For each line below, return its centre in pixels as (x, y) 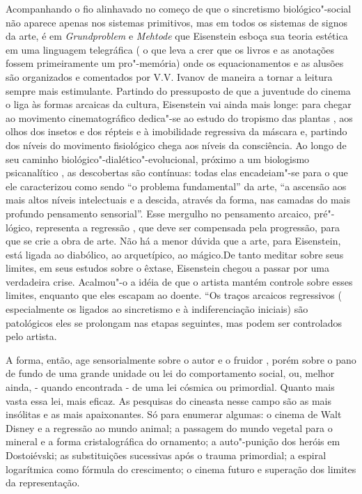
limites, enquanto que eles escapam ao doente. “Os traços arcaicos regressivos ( (174, 295)
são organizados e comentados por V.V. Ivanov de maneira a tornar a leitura (169, 76)
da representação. (43, 483)
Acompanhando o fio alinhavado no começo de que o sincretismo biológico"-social (179, 8)
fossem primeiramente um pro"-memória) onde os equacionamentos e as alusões (175, 63)
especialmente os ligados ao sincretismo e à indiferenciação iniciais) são (157, 309)
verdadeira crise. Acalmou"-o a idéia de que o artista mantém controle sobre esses (179, 281)
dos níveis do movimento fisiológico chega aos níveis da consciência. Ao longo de (176, 145)
